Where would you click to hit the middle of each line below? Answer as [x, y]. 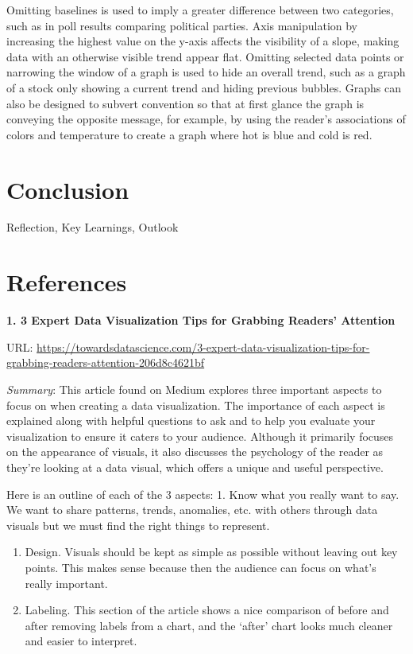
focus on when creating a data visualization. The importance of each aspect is [196, 405]
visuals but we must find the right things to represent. [138, 525]
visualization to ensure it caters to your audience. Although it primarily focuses [200, 436]
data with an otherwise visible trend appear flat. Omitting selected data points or [205, 56]
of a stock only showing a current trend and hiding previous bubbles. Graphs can [204, 87]
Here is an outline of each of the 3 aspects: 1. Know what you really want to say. [203, 494]
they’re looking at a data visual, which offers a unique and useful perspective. [195, 467]
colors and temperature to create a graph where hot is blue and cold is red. [189, 134]
